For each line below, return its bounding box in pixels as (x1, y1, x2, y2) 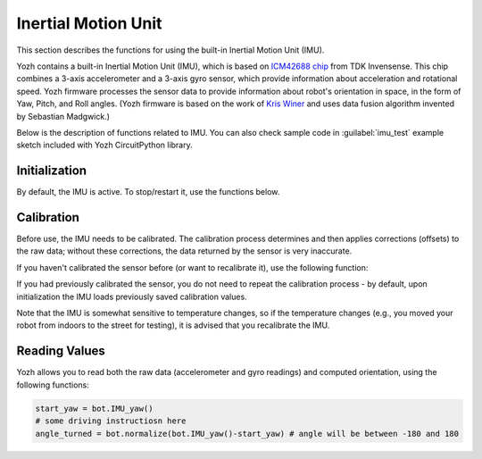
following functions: (16, 380, 89, 390)
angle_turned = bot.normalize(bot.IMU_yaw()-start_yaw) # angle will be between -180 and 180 (35, 429, 460, 438)
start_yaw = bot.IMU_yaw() (35, 403, 154, 413)
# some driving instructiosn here (35, 416, 187, 426)
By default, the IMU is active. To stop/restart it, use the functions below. (16, 187, 280, 197)
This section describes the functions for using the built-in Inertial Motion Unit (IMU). (16, 45, 325, 55)
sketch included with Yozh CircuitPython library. (16, 139, 193, 151)
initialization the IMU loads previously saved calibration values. (16, 291, 247, 302)
